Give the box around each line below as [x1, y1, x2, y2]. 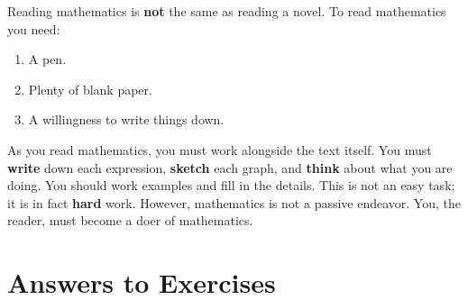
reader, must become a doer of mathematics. [7, 211, 253, 230]
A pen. [28, 50, 67, 68]
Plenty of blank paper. [28, 79, 152, 98]
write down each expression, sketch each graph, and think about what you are [7, 158, 453, 177]
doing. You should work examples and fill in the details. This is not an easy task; [7, 176, 455, 195]
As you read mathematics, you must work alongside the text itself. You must [7, 140, 432, 159]
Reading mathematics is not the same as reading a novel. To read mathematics [7, 2, 446, 20]
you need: [7, 19, 60, 38]
